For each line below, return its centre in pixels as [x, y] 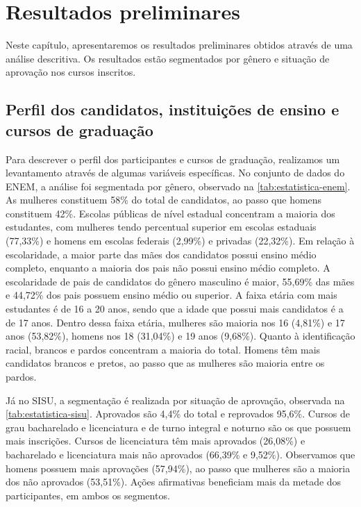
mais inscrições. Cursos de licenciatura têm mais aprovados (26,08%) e [156, 441]
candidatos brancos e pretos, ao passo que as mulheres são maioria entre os [165, 363]
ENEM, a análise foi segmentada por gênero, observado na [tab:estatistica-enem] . [178, 186]
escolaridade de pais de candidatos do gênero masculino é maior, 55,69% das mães [180, 281]
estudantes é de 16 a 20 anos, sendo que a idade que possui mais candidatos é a [175, 309]
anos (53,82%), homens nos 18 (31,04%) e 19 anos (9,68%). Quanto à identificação [180, 336]
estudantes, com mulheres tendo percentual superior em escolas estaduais [161, 227]
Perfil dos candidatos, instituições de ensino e [173, 109]
